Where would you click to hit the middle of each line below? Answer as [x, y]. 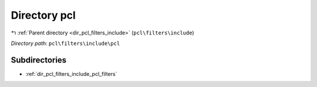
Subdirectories [39, 60]
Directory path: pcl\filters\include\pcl [65, 43]
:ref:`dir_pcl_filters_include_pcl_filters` [71, 74]
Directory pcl [43, 15]
